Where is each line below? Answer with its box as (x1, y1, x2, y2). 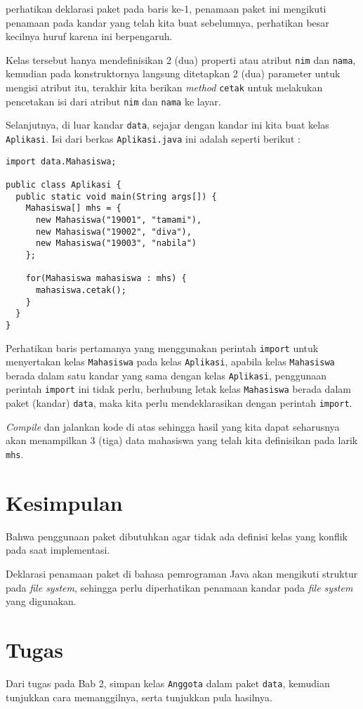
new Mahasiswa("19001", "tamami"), (35, 214, 202, 225)
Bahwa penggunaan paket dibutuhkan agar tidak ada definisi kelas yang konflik (6, 528, 348, 543)
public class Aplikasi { (6, 179, 121, 190)
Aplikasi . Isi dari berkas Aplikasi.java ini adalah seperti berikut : (6, 131, 301, 145)
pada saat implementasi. (6, 542, 110, 557)
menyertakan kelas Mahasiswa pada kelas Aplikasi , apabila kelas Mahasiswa (6, 354, 335, 369)
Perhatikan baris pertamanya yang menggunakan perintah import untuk (6, 340, 319, 355)
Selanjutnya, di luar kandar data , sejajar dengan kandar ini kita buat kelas (6, 117, 329, 132)
